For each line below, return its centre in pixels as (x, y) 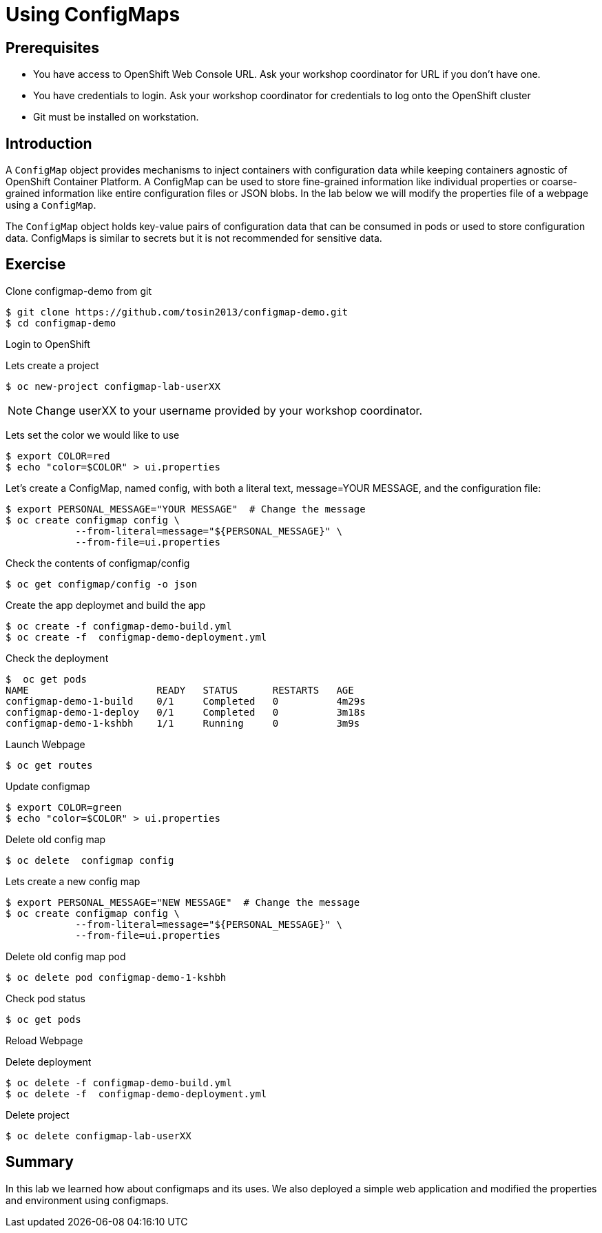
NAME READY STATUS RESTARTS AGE (180, 690)
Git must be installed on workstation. (116, 117)
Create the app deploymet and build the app (106, 605)
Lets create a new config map (73, 881)
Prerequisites (52, 48)
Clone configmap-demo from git (79, 291)
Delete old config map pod (66, 956)
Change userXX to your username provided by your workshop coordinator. (229, 410)
